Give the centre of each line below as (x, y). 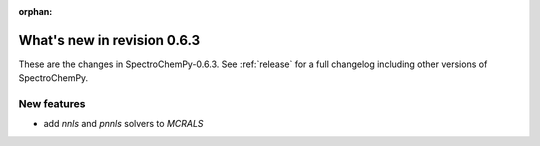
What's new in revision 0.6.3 (109, 40)
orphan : (35, 11)
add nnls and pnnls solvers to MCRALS (123, 124)
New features (52, 104)
